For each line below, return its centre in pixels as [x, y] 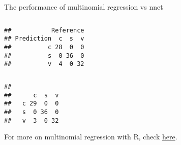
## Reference [44, 30]
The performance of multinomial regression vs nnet [84, 7]
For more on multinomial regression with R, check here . [91, 137]
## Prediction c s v [44, 39]
